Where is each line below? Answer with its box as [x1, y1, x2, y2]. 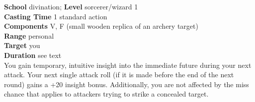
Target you [4, 40, 40, 51]
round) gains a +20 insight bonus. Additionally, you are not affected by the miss [4, 79, 249, 89]
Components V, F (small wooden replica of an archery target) [4, 21, 198, 31]
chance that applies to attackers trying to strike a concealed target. [4, 89, 209, 99]
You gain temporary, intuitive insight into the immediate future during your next [4, 59, 252, 70]
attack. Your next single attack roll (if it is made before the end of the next [4, 69, 234, 80]
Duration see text [4, 50, 62, 60]
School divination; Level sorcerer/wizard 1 [4, 1, 138, 11]
